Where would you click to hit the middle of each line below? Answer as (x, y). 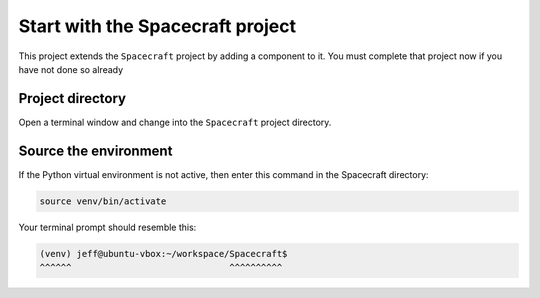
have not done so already (71, 69)
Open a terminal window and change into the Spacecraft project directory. (175, 122)
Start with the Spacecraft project (157, 26)
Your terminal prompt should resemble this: (107, 227)
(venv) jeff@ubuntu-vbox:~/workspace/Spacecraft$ (163, 253)
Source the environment (95, 150)
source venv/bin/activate (103, 201)
